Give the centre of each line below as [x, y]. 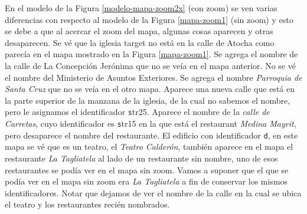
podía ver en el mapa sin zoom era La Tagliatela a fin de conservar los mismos [146, 181]
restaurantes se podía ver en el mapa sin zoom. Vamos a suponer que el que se [147, 169]
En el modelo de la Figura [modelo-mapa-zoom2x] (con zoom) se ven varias [141, 8]
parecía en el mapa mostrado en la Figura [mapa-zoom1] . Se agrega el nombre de [151, 54]
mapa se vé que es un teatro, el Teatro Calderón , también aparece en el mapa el [149, 146]
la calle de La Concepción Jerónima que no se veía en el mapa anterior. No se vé [150, 65]
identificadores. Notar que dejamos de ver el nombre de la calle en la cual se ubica [153, 192]
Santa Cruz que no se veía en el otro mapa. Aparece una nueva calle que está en [150, 89]
